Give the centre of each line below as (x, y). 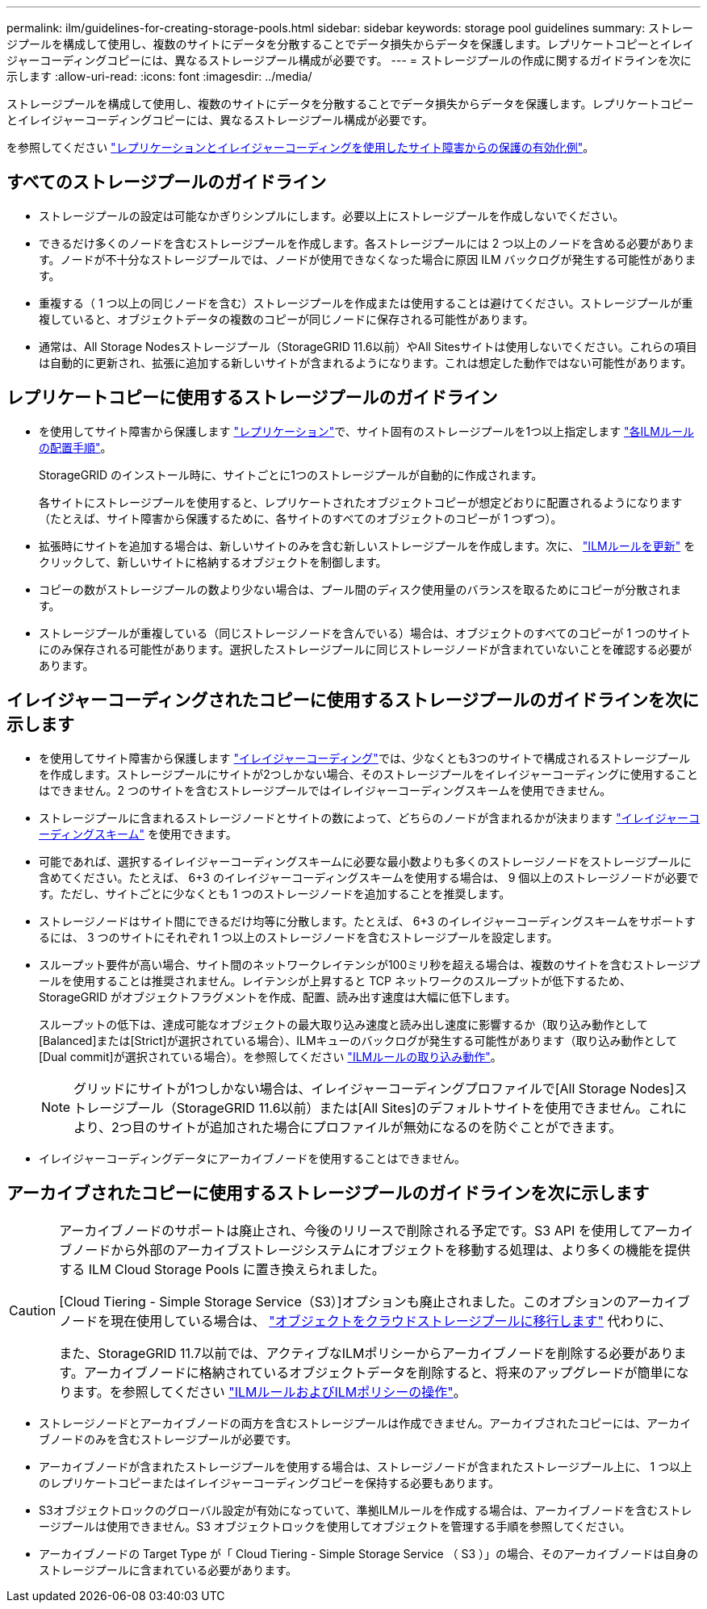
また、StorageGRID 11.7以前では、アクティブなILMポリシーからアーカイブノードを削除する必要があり (366, 1354)
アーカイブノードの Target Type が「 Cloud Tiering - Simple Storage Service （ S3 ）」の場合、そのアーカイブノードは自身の (369, 1554)
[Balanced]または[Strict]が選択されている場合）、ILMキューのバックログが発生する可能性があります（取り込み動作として (358, 1040)
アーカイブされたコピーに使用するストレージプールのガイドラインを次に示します (328, 1193)
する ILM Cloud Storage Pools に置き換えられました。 (222, 1270)
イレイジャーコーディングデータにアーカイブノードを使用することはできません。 (253, 1158)
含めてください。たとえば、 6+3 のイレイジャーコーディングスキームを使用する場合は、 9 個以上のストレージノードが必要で (369, 877)
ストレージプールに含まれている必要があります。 (168, 1570)
